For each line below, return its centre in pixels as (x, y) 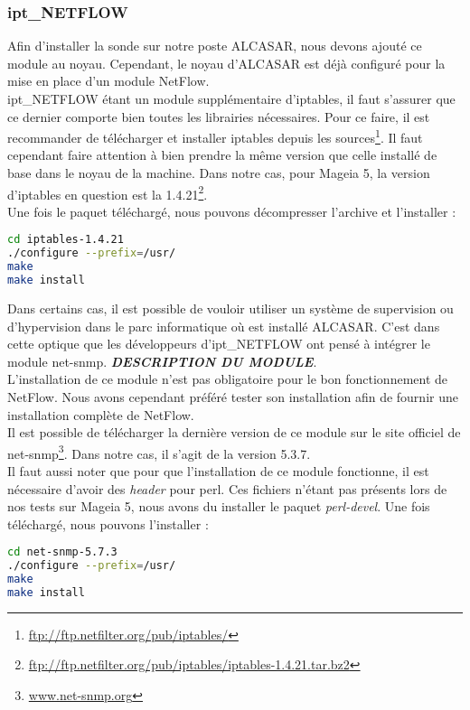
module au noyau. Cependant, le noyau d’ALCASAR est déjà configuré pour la (226, 63)
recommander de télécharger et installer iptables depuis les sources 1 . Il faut (215, 136)
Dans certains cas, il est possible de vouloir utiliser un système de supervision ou (230, 308)
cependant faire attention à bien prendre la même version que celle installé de (222, 155)
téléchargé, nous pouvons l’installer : (108, 523)
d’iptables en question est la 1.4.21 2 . (108, 192)
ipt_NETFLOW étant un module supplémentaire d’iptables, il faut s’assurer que (231, 98)
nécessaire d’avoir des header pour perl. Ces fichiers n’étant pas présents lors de (227, 488)
